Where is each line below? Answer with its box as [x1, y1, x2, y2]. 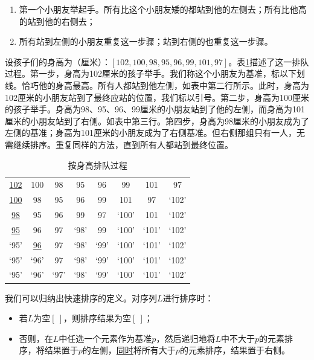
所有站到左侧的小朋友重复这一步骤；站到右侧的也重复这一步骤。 [19, 35, 273, 48]
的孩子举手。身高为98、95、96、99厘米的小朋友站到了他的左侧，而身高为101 [5, 103, 305, 115]
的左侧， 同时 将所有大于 [82, 344, 176, 356]
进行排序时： [162, 291, 214, 304]
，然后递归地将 [156, 332, 216, 344]
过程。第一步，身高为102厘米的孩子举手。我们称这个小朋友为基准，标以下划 [5, 67, 305, 80]
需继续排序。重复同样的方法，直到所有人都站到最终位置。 [5, 138, 233, 150]
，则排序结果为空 [63, 312, 132, 324]
